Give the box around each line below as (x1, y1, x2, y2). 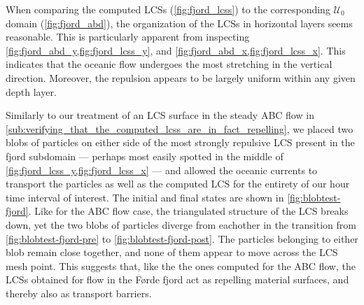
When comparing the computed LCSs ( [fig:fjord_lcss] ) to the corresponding (6, 2, 330, 16)
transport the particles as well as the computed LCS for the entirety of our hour (6, 176, 350, 191)
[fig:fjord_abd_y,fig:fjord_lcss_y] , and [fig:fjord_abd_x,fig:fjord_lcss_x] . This (6, 43, 346, 57)
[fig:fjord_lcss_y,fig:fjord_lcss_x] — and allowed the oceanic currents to (6, 162, 318, 177)
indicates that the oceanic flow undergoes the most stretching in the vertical (6, 57, 332, 71)
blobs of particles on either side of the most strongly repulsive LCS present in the (6, 135, 355, 150)
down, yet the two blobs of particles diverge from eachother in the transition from (6, 217, 356, 232)
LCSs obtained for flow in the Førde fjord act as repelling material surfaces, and (6, 272, 349, 287)
